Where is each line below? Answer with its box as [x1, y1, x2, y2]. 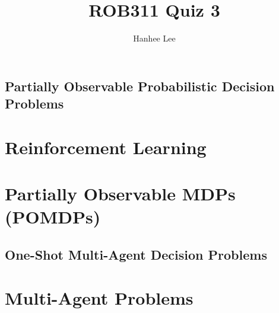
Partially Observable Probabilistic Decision [5, 76, 275, 95]
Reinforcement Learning [5, 135, 207, 159]
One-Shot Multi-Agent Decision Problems [5, 245, 267, 263]
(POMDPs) [5, 205, 101, 229]
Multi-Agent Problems [5, 286, 194, 310]
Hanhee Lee [133, 32, 176, 44]
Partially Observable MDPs [5, 181, 236, 206]
